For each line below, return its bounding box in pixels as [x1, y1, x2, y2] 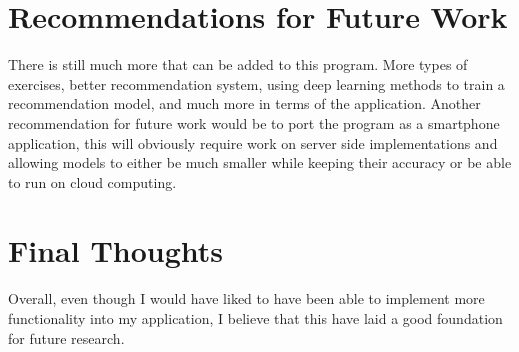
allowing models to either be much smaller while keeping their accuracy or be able [8, 152, 512, 173]
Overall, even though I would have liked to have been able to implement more [8, 288, 485, 309]
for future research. [8, 327, 125, 348]
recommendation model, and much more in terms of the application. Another [8, 93, 481, 114]
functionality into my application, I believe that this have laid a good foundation [8, 308, 503, 328]
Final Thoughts [8, 230, 224, 271]
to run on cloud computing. [8, 171, 177, 192]
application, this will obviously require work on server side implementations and [8, 132, 498, 153]
